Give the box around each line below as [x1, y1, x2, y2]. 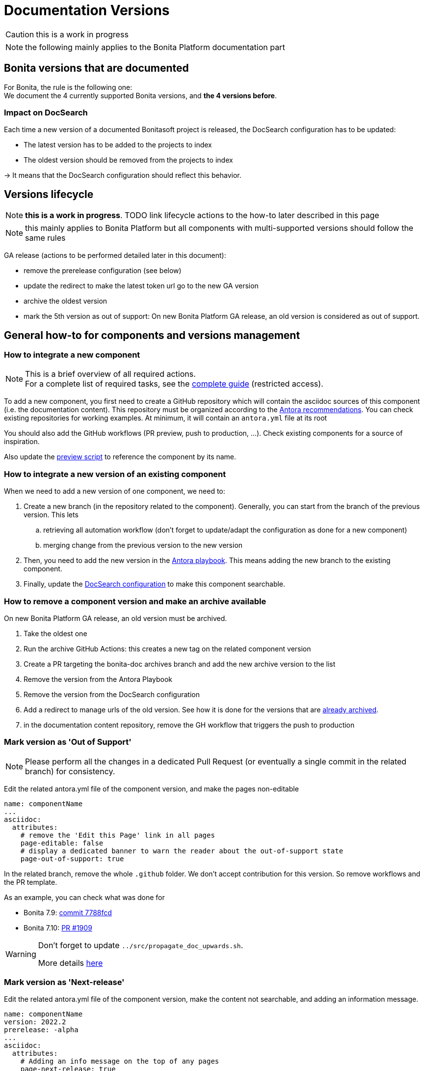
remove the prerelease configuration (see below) [24, 266, 182, 275]
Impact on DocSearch [4, 107, 88, 117]
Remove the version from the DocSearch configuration [24, 690, 200, 699]
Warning [5, 949, 36, 959]
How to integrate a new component [4, 350, 140, 360]
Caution [5, 29, 34, 39]
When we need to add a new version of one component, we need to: [4, 487, 225, 496]
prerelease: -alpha [4, 1026, 79, 1034]
